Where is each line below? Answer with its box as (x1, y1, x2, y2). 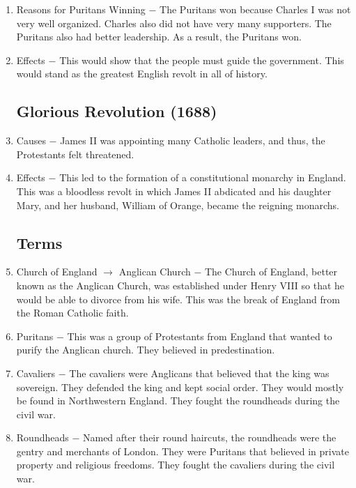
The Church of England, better (204, 264, 338, 279)
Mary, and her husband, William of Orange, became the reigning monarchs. (16, 197, 339, 212)
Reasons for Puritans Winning (16, 2, 146, 16)
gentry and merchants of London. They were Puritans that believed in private (16, 443, 349, 458)
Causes (16, 133, 46, 148)
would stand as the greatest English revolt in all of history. (16, 66, 268, 81)
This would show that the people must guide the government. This (59, 52, 344, 67)
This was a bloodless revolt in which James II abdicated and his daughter (16, 183, 332, 198)
